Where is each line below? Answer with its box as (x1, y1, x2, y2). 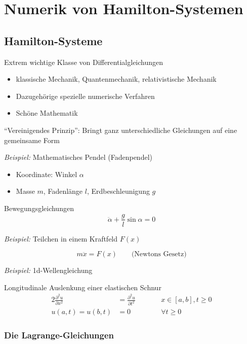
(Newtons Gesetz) (131, 251, 187, 258)
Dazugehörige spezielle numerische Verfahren (16, 90, 155, 101)
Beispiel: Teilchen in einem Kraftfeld (4, 233, 118, 244)
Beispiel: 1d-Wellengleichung (4, 265, 93, 276)
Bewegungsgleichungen (4, 202, 74, 213)
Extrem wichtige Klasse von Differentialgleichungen (4, 56, 163, 67)
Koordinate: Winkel (16, 168, 77, 179)
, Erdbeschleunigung (87, 186, 150, 196)
